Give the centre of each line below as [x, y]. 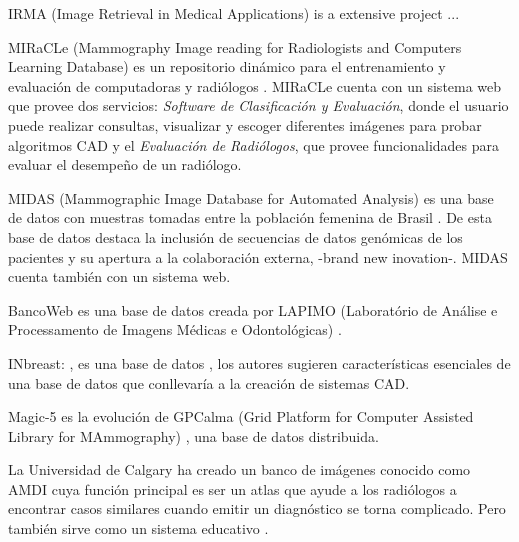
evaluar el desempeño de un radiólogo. [125, 164]
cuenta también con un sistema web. [119, 276]
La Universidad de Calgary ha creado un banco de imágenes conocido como [239, 469]
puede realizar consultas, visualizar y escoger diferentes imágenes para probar [245, 124]
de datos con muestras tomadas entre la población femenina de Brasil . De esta [250, 217]
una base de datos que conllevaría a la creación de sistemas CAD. [209, 382]
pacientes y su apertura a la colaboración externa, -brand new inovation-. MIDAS [258, 256]
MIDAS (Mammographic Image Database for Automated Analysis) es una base [251, 197]
